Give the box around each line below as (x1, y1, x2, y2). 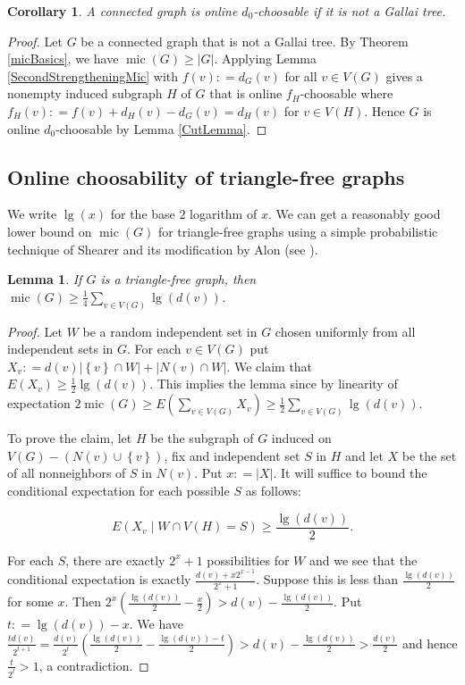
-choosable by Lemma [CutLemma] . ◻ (55, 119, 267, 138)
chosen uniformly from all (275, 322, 416, 340)
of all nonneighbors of (7, 464, 126, 482)
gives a (385, 66, 423, 85)
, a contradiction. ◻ (38, 656, 149, 674)
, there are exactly (65, 550, 165, 569)
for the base (110, 205, 175, 223)
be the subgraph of (150, 429, 254, 447)
